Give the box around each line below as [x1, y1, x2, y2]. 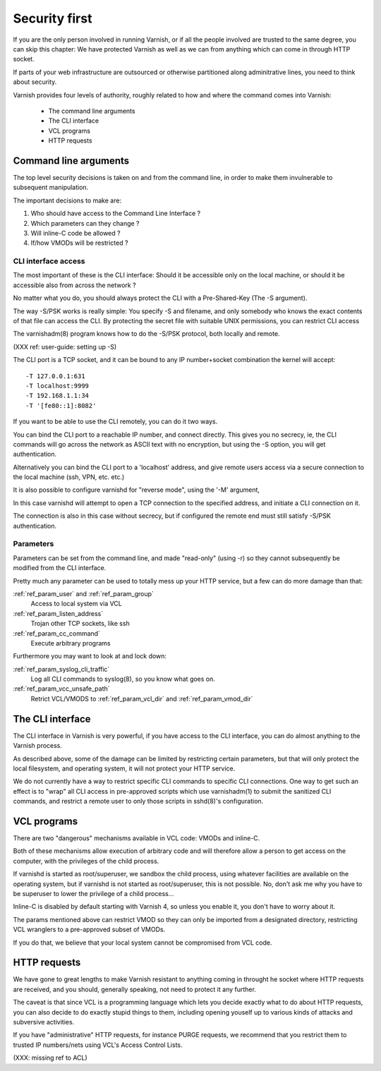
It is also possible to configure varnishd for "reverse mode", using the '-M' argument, [13, 485, 260, 494]
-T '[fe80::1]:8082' [25, 401, 97, 409]
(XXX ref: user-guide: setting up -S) [13, 342, 117, 351]
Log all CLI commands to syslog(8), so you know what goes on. [30, 674, 215, 684]
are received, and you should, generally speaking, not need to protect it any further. [13, 985, 257, 993]
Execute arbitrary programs [30, 639, 111, 647]
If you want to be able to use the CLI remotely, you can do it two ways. [13, 417, 218, 426]
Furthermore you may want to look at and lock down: [13, 652, 167, 660]
